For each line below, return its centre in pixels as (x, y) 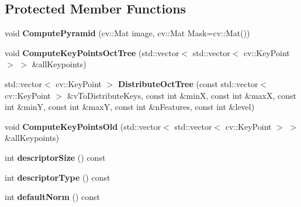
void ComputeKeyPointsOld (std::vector (83, 126)
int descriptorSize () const (55, 157)
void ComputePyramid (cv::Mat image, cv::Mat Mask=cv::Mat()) (127, 33)
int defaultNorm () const (53, 197)
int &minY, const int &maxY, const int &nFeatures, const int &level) (130, 107)
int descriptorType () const (58, 177)
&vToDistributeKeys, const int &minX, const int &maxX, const (181, 95)
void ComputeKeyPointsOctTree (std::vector (92, 52)
